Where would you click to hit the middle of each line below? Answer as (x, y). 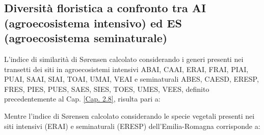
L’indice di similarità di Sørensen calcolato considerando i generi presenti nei (124, 59)
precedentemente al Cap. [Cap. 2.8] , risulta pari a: (82, 99)
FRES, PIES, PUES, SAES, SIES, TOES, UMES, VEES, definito (107, 89)
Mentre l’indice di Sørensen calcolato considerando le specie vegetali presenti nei (129, 115)
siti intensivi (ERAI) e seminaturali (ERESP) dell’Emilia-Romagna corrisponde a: (132, 126)
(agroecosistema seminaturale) (86, 38)
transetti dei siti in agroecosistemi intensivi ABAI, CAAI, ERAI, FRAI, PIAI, (126, 69)
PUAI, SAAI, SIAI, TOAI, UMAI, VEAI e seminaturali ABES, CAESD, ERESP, (131, 79)
